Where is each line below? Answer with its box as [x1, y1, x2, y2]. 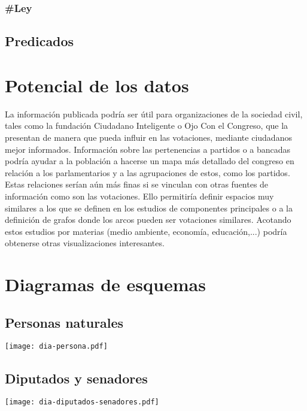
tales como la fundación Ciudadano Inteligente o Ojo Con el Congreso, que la [5, 119, 288, 132]
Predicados [5, 32, 74, 50]
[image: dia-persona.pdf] [5, 342, 108, 351]
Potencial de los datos [5, 72, 189, 97]
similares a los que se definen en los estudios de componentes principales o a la [5, 201, 293, 214]
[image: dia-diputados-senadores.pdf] [5, 398, 159, 407]
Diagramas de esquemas [5, 272, 206, 297]
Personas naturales [5, 313, 124, 331]
